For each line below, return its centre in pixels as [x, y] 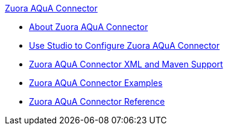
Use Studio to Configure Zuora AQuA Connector [125, 45]
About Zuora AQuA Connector [89, 27]
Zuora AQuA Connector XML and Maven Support [126, 64]
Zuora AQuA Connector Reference [97, 101]
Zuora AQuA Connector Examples [96, 83]
